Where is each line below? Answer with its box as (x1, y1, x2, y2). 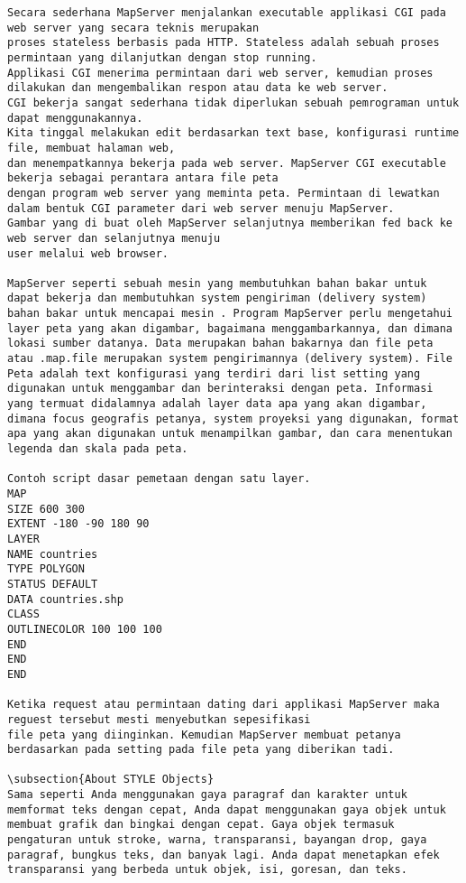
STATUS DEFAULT (7, 577, 98, 590)
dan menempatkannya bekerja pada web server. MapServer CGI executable (7, 156, 446, 170)
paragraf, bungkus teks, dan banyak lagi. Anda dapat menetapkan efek (7, 848, 440, 861)
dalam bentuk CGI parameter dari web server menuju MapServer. (7, 201, 395, 215)
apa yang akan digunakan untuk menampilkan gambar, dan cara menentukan (7, 427, 452, 441)
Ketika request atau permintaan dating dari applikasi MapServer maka (7, 698, 440, 711)
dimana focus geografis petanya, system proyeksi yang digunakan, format (7, 412, 460, 425)
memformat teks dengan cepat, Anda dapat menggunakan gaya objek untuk (7, 803, 446, 816)
